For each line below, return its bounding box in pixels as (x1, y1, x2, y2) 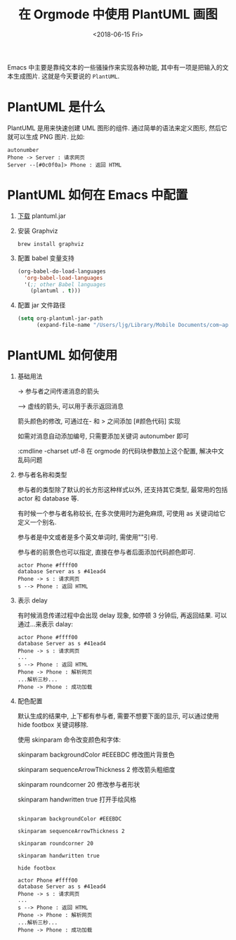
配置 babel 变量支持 (17, 254, 75, 262)
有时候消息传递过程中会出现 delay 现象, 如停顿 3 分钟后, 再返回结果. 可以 (17, 611, 227, 619)
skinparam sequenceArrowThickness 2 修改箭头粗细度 (17, 766, 176, 773)
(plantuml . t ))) (30, 288, 81, 295)
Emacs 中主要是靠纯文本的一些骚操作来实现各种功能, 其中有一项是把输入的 (7, 63, 223, 71)
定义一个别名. (17, 518, 57, 526)
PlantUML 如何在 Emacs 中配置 (7, 187, 188, 203)
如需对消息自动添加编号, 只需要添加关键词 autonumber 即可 (17, 432, 190, 440)
